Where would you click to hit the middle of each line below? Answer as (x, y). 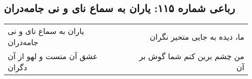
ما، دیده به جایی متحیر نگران (197, 36)
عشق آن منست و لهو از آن (53, 56)
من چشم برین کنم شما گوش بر (192, 56)
